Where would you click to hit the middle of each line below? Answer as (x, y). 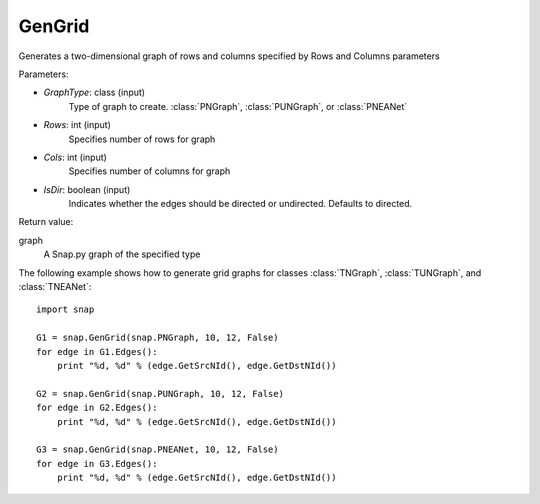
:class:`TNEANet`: (55, 287)
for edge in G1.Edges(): (97, 351)
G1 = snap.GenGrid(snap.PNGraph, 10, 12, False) (157, 338)
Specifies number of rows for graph (142, 139)
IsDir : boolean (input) (87, 189)
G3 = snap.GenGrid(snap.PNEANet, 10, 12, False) (157, 449)
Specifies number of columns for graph (149, 171)
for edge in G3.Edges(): (97, 463)
